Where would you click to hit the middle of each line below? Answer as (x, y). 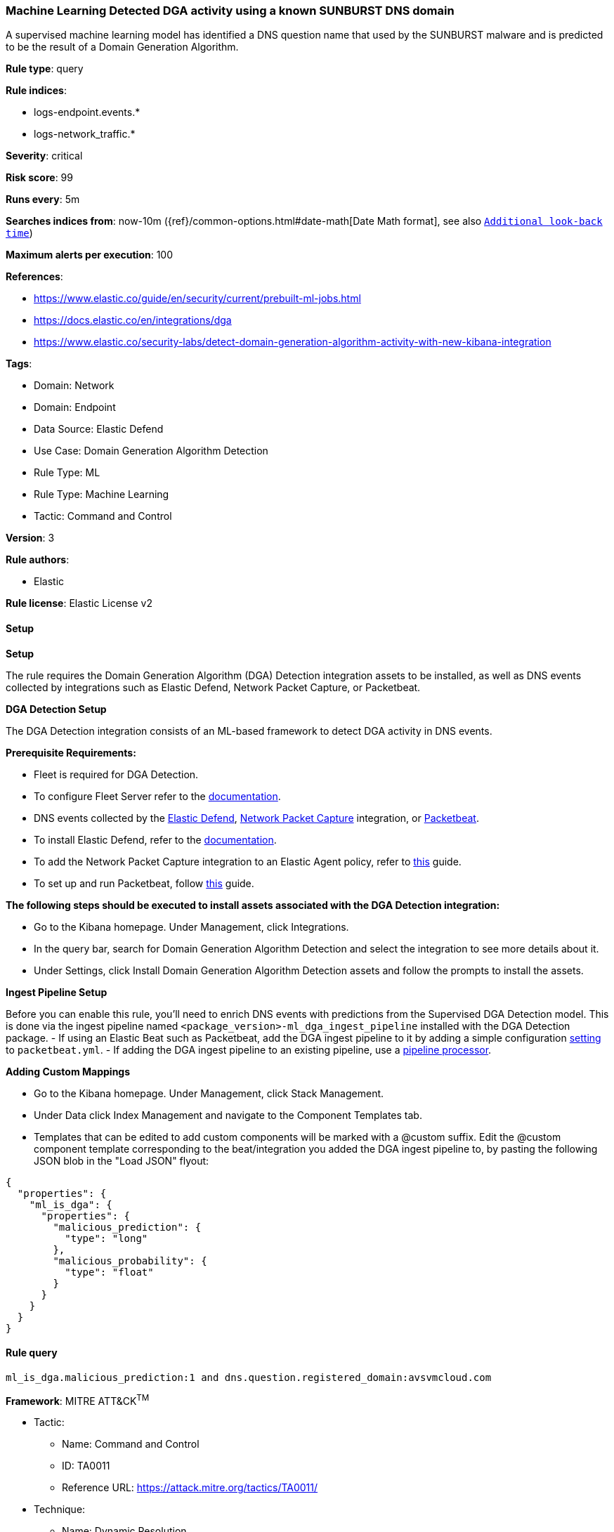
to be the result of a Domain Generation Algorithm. (122, 47)
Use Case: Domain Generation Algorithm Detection (151, 451)
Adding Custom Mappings (68, 1071)
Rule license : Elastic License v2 (79, 603)
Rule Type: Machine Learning (102, 495)
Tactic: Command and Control (103, 516)
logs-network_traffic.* (85, 134)
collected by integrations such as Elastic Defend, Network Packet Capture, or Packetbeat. (213, 687)
